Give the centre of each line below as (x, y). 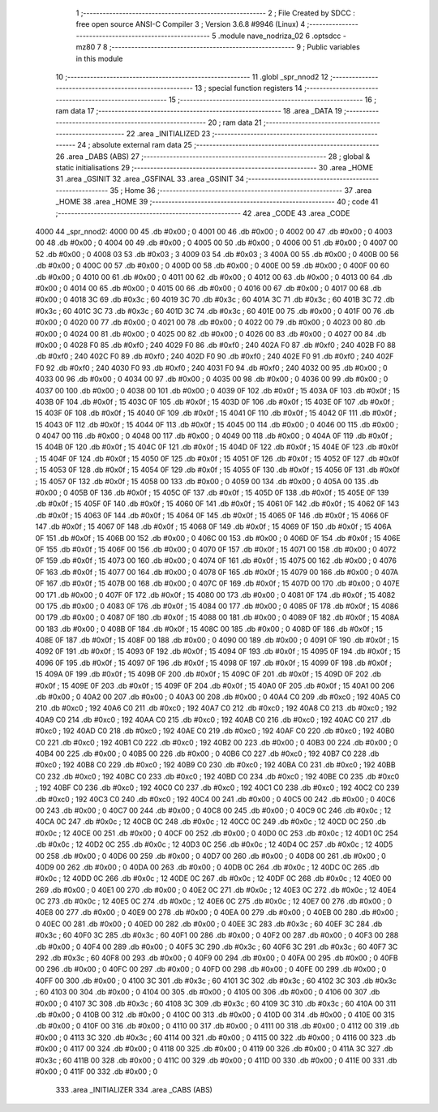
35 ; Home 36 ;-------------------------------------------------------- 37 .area (241, 190)
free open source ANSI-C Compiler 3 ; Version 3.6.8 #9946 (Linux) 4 (191, 24)
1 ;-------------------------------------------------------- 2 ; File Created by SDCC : (216, 13)
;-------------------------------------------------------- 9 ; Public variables (234, 47)
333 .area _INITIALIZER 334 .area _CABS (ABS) (134, 1090)
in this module (99, 58)
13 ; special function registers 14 (249, 88)
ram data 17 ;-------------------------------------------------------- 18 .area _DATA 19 (199, 111)
